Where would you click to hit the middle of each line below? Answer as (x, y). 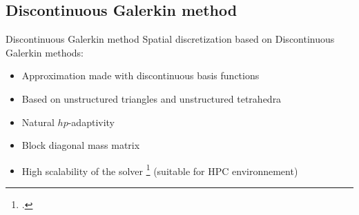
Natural (38, 122)
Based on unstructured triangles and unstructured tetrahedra (152, 98)
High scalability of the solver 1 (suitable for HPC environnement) (160, 170)
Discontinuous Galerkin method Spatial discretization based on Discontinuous (170, 39)
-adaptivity (91, 122)
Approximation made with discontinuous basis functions (140, 75)
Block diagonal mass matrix (81, 145)
